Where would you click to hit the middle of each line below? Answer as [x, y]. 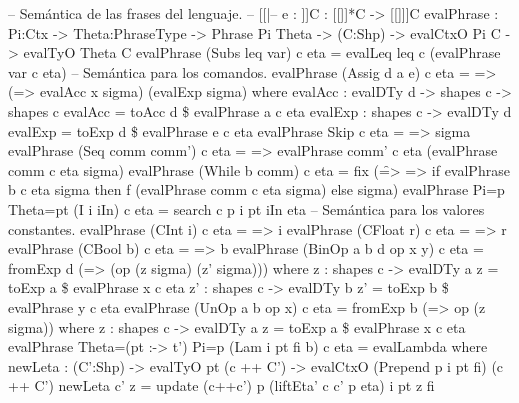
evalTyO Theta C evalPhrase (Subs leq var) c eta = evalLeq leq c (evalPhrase [262, 52]
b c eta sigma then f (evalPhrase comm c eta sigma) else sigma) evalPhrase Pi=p [256, 189]
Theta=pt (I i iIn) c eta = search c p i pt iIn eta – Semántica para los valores [246, 208]
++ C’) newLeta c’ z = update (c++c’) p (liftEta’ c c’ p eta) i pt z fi [221, 385]
